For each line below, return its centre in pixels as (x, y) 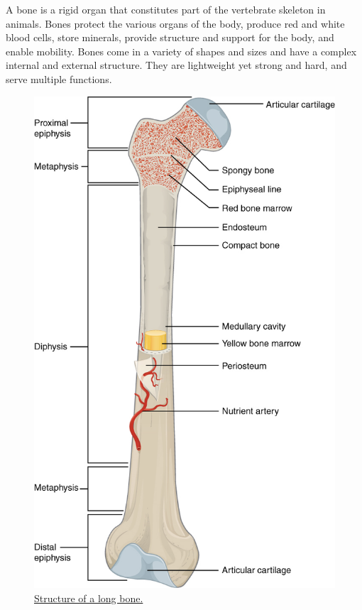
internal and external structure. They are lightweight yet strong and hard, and (176, 65)
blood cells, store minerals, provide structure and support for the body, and (170, 37)
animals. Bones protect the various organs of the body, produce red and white (175, 23)
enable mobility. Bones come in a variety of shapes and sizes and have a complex (181, 51)
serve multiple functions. (59, 78)
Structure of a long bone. (89, 598)
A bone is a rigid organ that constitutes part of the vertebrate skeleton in (166, 9)
